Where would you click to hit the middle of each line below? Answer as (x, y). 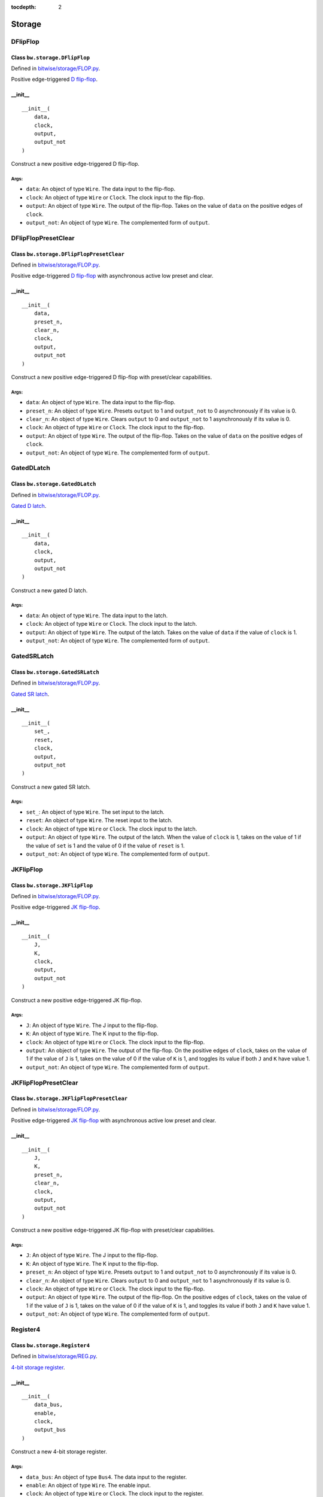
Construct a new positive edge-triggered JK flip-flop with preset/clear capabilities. (113, 1230)
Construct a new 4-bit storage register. (59, 1451)
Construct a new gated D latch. (49, 590)
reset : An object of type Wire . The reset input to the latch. (99, 820)
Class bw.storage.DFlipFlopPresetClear (68, 254)
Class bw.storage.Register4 (50, 1345)
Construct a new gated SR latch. (51, 787)
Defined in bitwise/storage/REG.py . (54, 1356)
